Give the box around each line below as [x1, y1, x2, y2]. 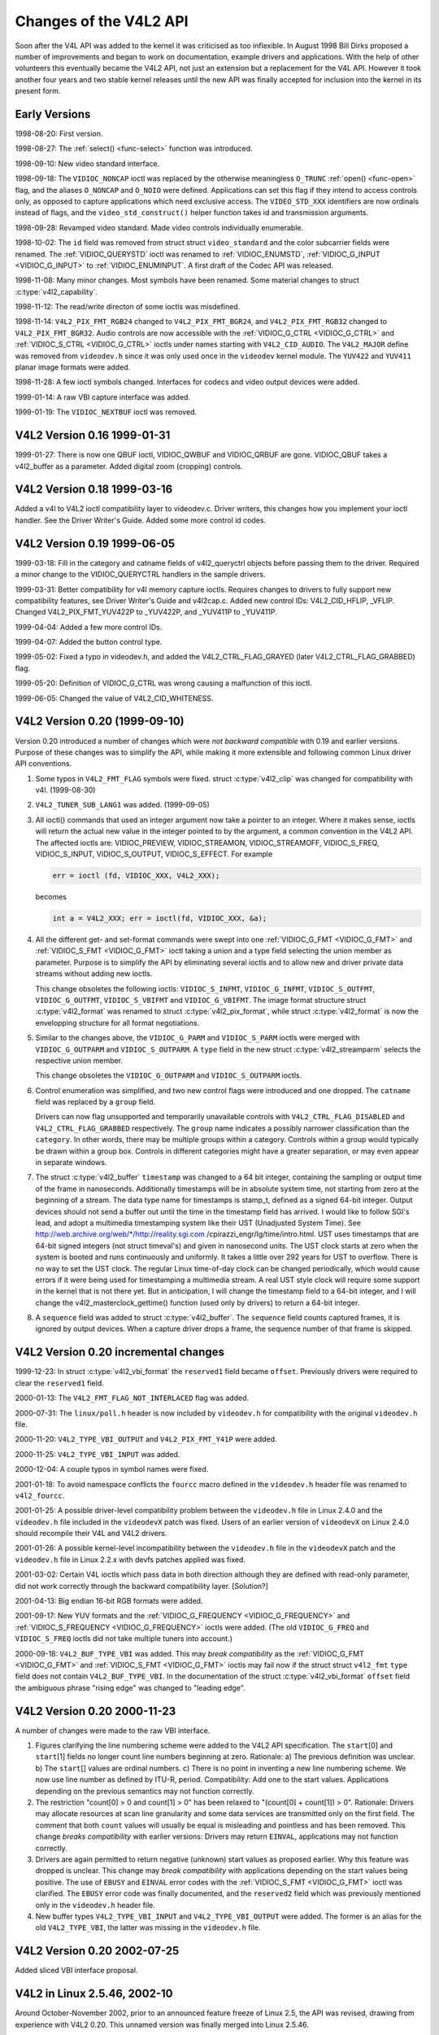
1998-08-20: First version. [15, 129, 103, 138]
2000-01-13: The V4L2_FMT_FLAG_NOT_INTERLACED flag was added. [15, 1393, 250, 1403]
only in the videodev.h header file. [35, 1900, 156, 1910]
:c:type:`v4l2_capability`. [15, 287, 98, 296]
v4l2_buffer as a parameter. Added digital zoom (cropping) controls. [15, 461, 243, 471]
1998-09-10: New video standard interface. [15, 159, 160, 168]
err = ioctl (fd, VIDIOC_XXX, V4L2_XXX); [52, 871, 220, 881]
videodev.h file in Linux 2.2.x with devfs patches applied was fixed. [15, 1555, 246, 1565]
